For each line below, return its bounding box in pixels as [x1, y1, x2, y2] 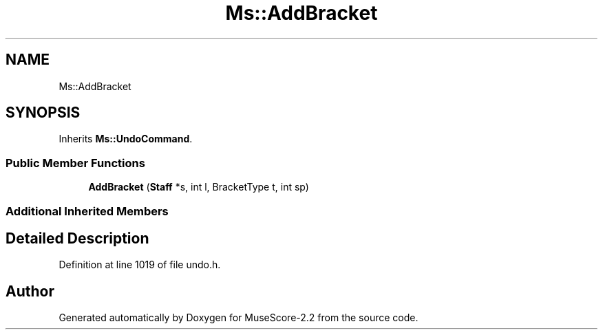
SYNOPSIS [6, 104, 81, 122]
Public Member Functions [6, 155, 145, 170]
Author [6, 282, 54, 300]
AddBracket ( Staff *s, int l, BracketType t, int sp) [88, 181, 309, 193]
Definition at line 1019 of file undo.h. [59, 259, 221, 271]
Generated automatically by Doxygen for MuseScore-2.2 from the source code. [59, 312, 419, 324]
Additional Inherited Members [6, 204, 169, 218]
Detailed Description [6, 229, 149, 247]
